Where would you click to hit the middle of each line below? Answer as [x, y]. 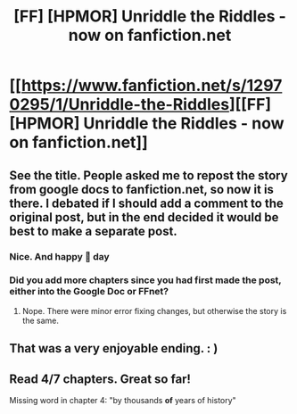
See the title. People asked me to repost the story [148, 175]
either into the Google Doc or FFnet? [89, 292]
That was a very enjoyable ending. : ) [114, 348]
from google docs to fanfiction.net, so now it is [142, 189]
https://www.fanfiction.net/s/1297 [152, 86]
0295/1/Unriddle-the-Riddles [120, 105]
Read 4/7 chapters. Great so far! [100, 379]
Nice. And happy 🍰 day [59, 256]
